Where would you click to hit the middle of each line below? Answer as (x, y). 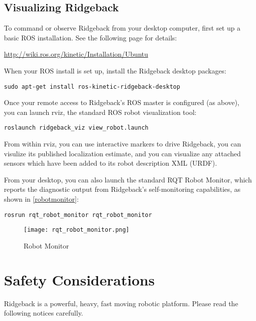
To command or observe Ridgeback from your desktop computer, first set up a (122, 28)
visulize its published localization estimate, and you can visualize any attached (123, 153)
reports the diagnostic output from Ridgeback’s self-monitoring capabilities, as (122, 189)
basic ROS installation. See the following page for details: (91, 37)
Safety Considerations (80, 279)
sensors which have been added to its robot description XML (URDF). (111, 163)
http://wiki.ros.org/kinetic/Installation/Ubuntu (76, 54)
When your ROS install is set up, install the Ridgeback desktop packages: (115, 70)
